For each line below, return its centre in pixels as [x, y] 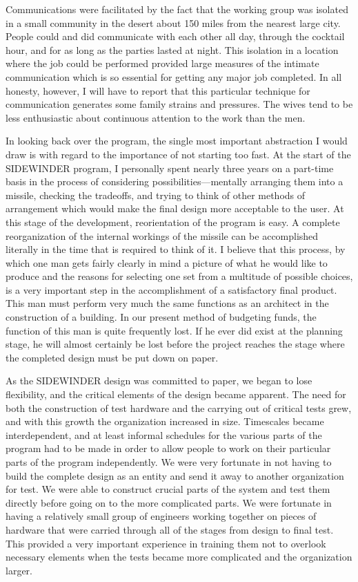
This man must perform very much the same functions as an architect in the [167, 303]
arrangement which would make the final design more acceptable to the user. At [175, 208]
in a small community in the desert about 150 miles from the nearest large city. [173, 22]
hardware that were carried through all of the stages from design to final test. [170, 529]
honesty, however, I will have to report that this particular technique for [158, 90]
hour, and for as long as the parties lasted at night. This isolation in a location [172, 49]
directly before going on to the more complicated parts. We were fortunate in [169, 502]
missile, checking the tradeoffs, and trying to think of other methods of [156, 195]
